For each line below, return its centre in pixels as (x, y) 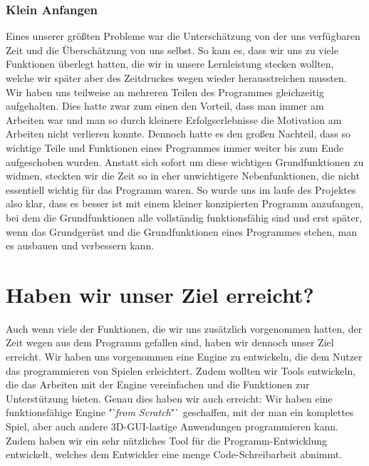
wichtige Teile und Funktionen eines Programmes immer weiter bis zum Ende (175, 147)
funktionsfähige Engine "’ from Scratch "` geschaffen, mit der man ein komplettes (180, 412)
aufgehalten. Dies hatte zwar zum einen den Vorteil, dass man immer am (165, 106)
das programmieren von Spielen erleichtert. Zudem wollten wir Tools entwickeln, (181, 370)
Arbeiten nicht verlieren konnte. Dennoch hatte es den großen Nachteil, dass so (178, 134)
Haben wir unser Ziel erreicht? (160, 294)
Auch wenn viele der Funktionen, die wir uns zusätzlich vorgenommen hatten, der (184, 328)
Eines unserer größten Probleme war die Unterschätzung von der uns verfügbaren (183, 36)
